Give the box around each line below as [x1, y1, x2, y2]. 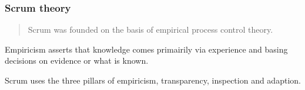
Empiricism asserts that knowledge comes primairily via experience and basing [5, 43, 288, 55]
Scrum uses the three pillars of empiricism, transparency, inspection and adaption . [5, 74, 301, 86]
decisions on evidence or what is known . [5, 54, 149, 67]
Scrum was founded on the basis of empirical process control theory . [28, 23, 273, 36]
